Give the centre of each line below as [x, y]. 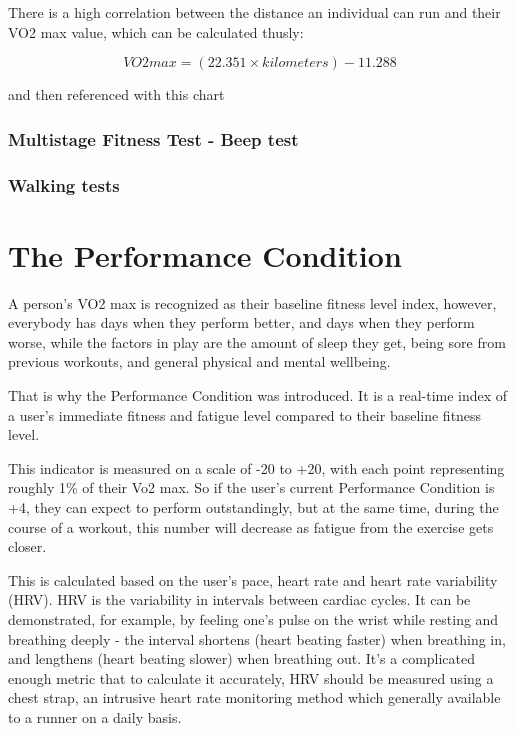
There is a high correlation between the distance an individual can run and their [254, 12]
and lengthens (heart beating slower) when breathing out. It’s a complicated [242, 658]
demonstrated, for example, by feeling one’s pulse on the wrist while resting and [253, 618]
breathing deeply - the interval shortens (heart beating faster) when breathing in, [257, 638]
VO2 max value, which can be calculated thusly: [156, 31]
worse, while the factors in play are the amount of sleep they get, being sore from [257, 341]
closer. [27, 546]
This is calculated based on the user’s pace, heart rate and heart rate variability [253, 579]
